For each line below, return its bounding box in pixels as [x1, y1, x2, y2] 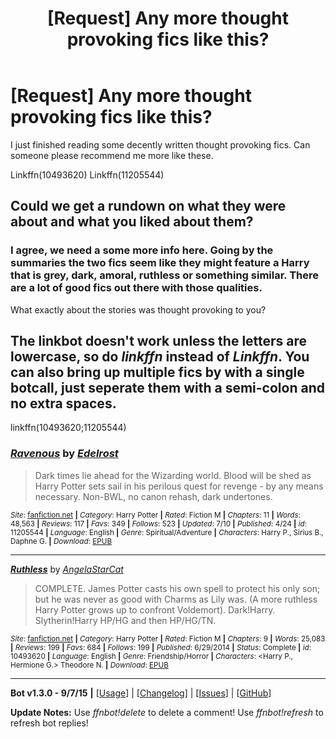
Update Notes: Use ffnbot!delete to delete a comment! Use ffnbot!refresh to [10, 706, 324, 718]
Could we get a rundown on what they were [10, 198, 287, 215]
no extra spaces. [10, 395, 117, 412]
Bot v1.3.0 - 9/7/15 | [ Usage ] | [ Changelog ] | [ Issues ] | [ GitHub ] [10, 687, 272, 699]
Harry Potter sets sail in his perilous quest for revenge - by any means [34, 480, 324, 492]
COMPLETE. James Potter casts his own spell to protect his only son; [34, 582, 321, 594]
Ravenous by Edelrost [10, 447, 119, 461]
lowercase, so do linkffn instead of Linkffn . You [10, 348, 310, 366]
